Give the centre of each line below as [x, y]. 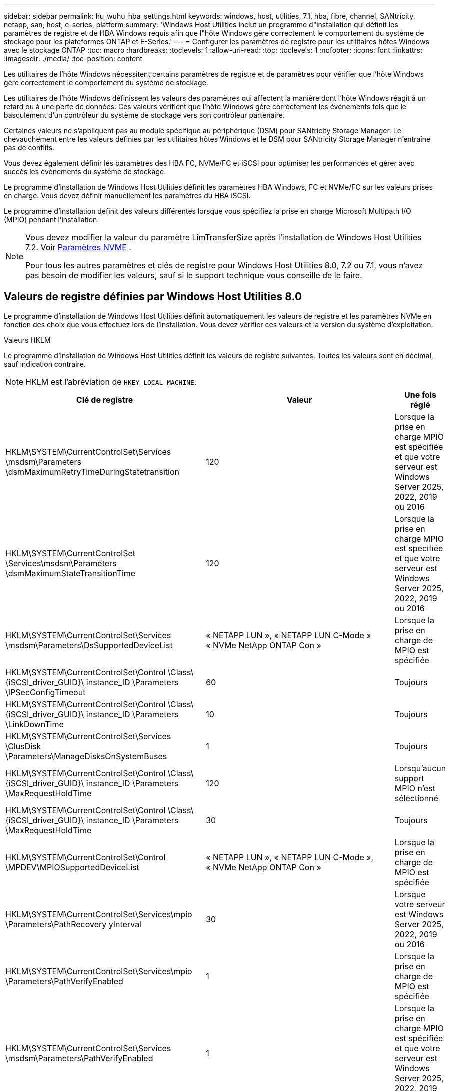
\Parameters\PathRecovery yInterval [73, 924]
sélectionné [416, 798]
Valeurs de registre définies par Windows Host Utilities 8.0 [153, 297]
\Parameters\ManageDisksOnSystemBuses [86, 756]
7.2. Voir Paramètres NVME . [78, 247]
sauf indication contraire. [45, 364]
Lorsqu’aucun [420, 768]
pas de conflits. [29, 148]
